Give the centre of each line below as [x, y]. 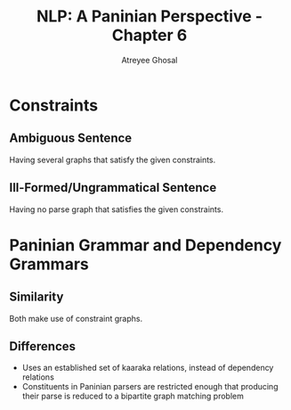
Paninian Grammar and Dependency [145, 245]
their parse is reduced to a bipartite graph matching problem [133, 396]
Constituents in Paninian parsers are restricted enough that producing [150, 387]
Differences [43, 346]
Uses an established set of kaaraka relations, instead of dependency [148, 368]
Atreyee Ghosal [150, 60]
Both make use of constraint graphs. [76, 318]
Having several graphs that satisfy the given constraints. [113, 160]
